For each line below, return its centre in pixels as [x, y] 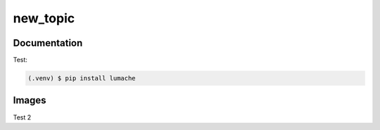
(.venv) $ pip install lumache [82, 78]
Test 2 [22, 117]
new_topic [44, 18]
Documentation [48, 43]
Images [30, 100]
